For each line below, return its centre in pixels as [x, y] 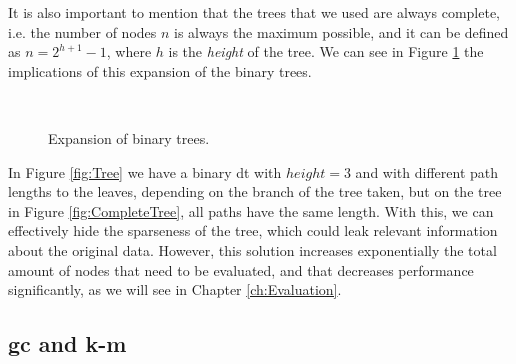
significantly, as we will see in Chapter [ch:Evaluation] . [175, 289]
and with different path [427, 171]
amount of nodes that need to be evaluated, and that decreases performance [241, 269]
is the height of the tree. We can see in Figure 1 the [326, 51]
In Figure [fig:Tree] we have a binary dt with [145, 171]
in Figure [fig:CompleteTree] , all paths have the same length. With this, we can [251, 210]
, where [129, 51]
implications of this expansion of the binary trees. [160, 70]
